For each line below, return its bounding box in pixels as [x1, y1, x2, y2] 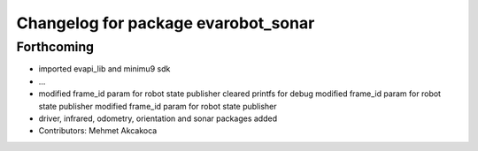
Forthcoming [16, 39, 95, 55]
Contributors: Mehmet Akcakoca [38, 125, 158, 136]
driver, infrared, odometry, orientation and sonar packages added [38, 113, 278, 124]
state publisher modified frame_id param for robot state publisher [38, 101, 277, 111]
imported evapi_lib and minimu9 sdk [38, 64, 171, 74]
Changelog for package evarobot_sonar [16, 13, 315, 33]
